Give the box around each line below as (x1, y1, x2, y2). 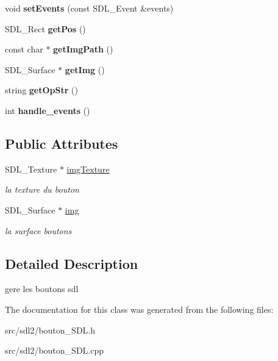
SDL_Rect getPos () (5, 22, 86, 35)
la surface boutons (5, 224, 72, 237)
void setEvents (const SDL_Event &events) (5, 2, 174, 14)
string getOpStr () (5, 84, 78, 96)
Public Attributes (5, 134, 118, 152)
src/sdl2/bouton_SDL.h (5, 323, 96, 336)
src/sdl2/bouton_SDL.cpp (5, 344, 104, 357)
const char (5, 43, 43, 55)
